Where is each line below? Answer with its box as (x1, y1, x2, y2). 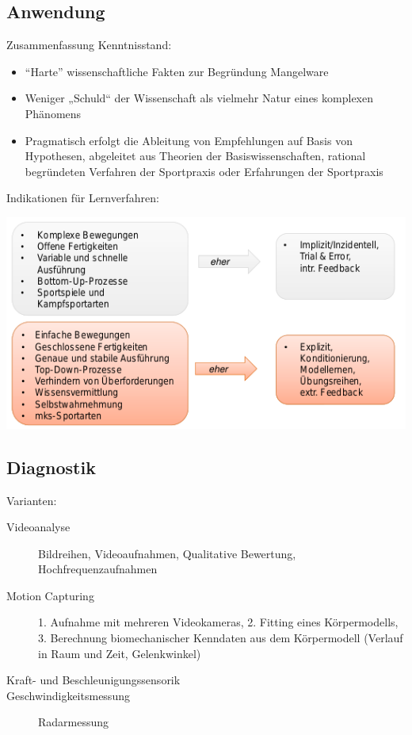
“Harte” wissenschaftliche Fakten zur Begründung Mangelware (25, 63, 329, 79)
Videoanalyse (6, 519, 71, 535)
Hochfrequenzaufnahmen (38, 561, 158, 577)
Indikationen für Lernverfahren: (6, 189, 159, 206)
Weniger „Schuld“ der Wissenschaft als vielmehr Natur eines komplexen (25, 90, 373, 106)
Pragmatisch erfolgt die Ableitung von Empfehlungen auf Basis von (25, 132, 353, 148)
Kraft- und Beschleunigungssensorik (6, 672, 181, 688)
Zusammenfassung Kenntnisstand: (6, 36, 172, 53)
